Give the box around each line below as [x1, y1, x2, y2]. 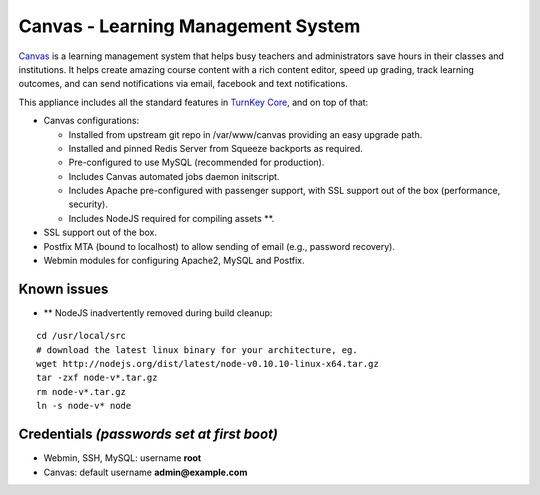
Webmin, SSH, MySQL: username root [43, 452, 202, 464]
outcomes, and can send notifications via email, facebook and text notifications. [18, 78, 349, 90]
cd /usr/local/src [36, 330, 127, 342]
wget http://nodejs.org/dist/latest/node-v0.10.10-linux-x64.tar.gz [36, 358, 379, 370]
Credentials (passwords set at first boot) [18, 426, 279, 443]
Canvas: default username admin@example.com [43, 466, 248, 478]
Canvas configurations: [43, 115, 140, 127]
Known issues [18, 280, 109, 297]
